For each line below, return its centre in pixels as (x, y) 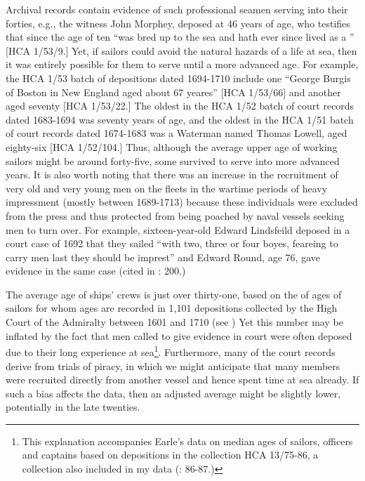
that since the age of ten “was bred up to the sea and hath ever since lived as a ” (180, 37)
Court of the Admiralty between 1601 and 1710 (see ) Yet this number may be (174, 322)
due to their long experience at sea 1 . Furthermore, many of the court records (171, 351)
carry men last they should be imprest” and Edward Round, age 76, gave (163, 257)
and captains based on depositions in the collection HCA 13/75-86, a (170, 455)
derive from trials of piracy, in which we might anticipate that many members (173, 365)
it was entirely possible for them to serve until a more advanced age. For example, (182, 64)
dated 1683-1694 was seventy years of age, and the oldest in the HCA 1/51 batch (180, 119)
